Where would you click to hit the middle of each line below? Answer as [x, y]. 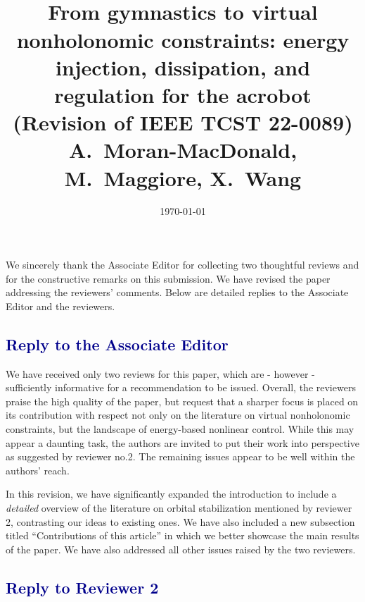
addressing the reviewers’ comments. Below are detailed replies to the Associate [177, 292]
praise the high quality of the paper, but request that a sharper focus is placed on [182, 401]
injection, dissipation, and [183, 67]
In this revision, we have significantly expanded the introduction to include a [171, 494]
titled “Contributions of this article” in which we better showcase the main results [182, 535]
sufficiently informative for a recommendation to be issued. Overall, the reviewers [181, 387]
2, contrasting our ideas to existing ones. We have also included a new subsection [180, 521]
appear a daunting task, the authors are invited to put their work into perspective [182, 442]
